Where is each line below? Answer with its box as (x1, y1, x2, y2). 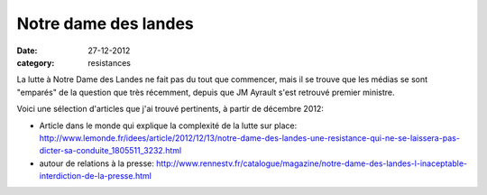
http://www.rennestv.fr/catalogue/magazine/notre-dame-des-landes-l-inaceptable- (156, 158, 468, 169)
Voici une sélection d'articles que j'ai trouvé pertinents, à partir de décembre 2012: (16, 104, 324, 115)
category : (16, 57, 55, 68)
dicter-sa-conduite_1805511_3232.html (39, 145, 182, 156)
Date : (16, 45, 38, 56)
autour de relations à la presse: (39, 158, 155, 169)
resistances (87, 57, 131, 68)
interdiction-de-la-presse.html (39, 171, 152, 181)
